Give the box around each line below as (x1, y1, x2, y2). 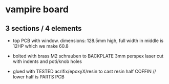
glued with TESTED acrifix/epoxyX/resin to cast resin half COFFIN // (12, 68, 156, 74)
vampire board (5, 4, 69, 15)
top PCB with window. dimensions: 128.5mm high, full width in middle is (12, 37, 164, 44)
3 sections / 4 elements (5, 24, 82, 33)
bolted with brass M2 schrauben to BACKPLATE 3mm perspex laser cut (12, 53, 164, 59)
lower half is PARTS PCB (12, 74, 65, 80)
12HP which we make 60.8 (12, 43, 69, 49)
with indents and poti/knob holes (12, 58, 82, 65)
